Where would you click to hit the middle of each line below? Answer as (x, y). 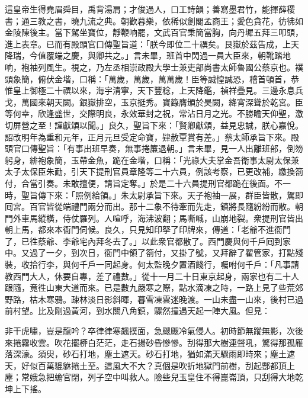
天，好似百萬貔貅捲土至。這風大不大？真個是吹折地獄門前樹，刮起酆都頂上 (150, 365)
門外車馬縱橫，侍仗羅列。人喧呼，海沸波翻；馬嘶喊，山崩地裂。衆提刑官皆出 (154, 218)
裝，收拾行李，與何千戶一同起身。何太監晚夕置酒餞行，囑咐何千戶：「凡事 (148, 264)
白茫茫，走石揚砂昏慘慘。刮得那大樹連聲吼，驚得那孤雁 (195, 342)
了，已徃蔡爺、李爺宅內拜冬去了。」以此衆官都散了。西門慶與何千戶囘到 (144, 241)
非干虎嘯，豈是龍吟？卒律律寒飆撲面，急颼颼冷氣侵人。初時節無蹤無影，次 (150, 331)
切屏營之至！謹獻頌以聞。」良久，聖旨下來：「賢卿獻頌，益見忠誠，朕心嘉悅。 (154, 125)
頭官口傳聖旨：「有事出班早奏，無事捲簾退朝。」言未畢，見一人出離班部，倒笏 (154, 148)
